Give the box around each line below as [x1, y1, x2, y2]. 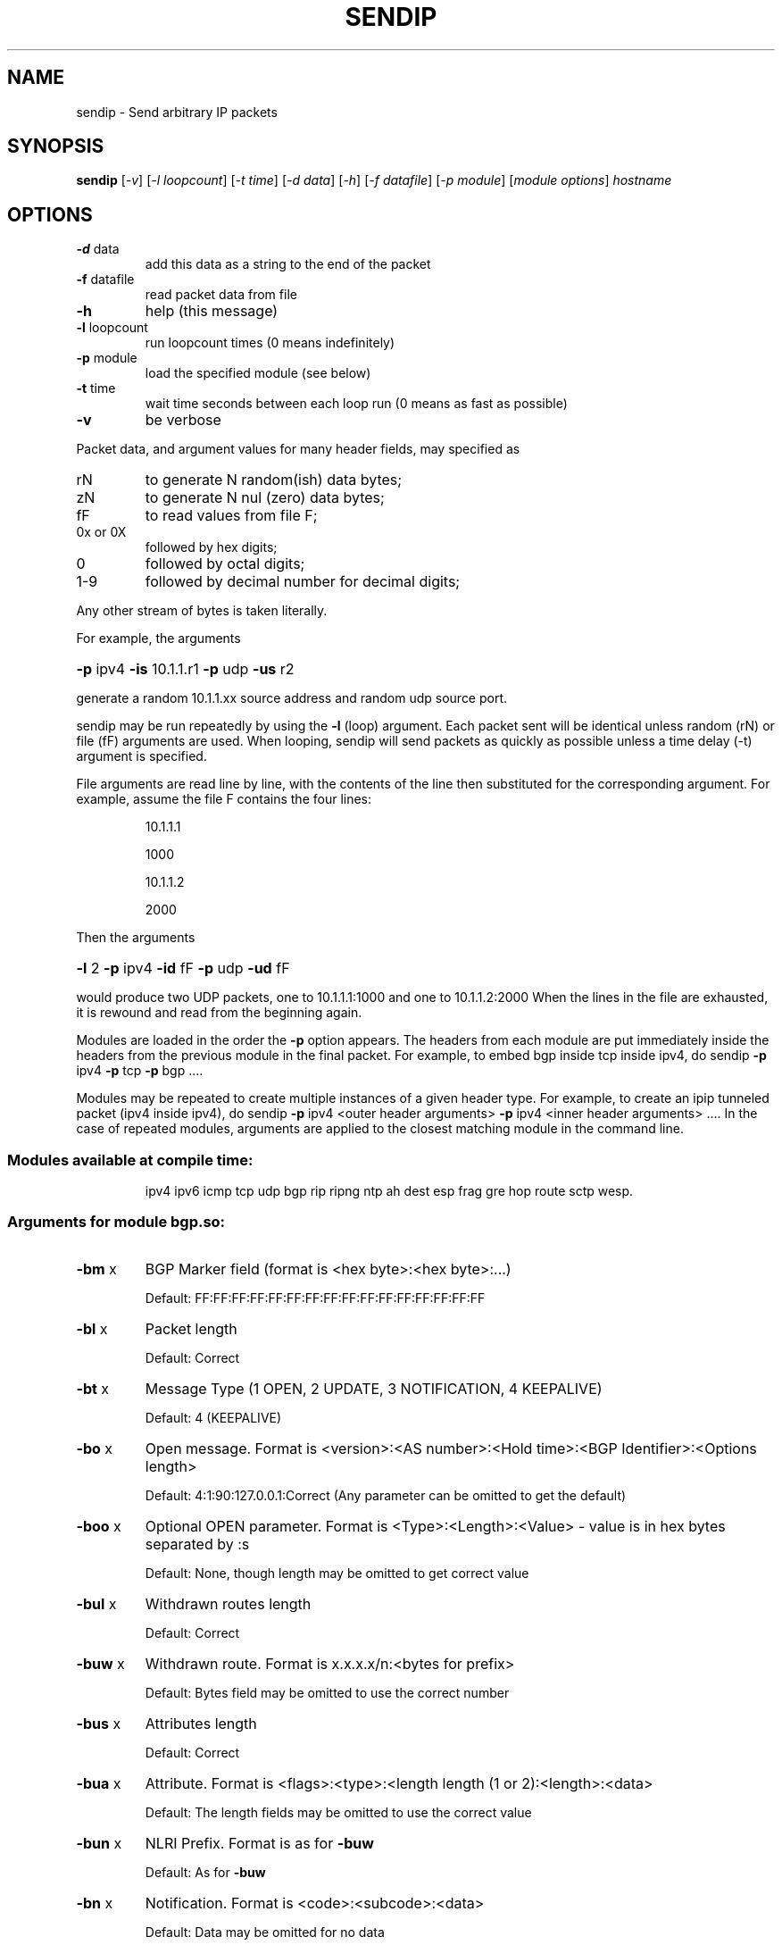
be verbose [145, 411, 221, 430]
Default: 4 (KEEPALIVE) [145, 1409, 282, 1425]
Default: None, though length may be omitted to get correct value [145, 1565, 529, 1581]
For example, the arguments [76, 630, 241, 647]
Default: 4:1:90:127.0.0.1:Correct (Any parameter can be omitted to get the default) [145, 1487, 627, 1503]
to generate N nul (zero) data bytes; [145, 488, 385, 507]
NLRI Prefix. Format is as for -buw [145, 1833, 374, 1852]
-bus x [76, 1714, 121, 1732]
